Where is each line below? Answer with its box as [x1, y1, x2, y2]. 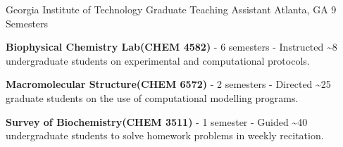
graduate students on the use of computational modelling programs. [6, 90, 299, 105]
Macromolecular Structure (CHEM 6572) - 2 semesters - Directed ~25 [6, 77, 331, 91]
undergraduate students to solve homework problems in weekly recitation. [6, 128, 324, 143]
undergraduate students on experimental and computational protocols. [6, 53, 310, 68]
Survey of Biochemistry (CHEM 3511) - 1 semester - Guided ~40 [6, 114, 308, 129]
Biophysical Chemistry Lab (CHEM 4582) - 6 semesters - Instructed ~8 [6, 39, 337, 54]
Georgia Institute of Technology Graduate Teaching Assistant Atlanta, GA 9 [6, 2, 337, 16]
